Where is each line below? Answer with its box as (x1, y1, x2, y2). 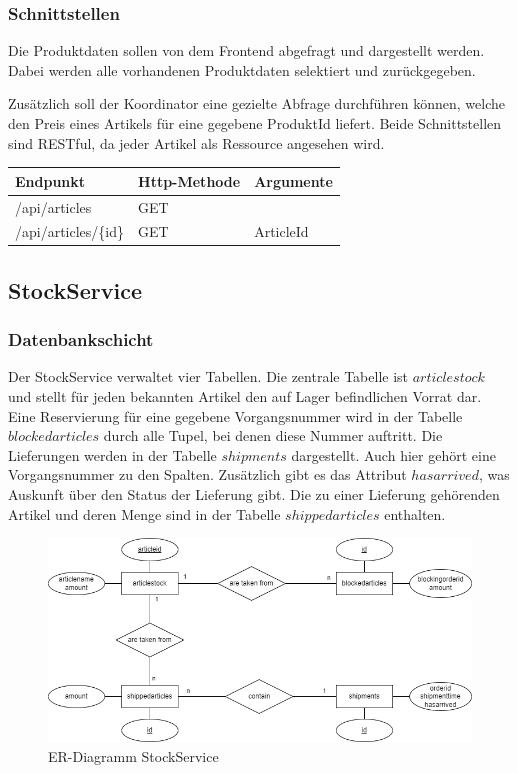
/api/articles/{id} (15, 221, 125, 242)
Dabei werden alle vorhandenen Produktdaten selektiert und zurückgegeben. (8, 59, 476, 80)
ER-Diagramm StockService (48, 745, 219, 766)
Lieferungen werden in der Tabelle (8, 444, 217, 465)
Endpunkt (15, 170, 86, 191)
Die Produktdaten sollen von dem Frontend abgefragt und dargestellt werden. (8, 40, 485, 61)
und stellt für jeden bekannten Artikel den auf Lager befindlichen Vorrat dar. (8, 386, 482, 407)
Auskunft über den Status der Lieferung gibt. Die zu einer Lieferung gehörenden (8, 484, 500, 505)
